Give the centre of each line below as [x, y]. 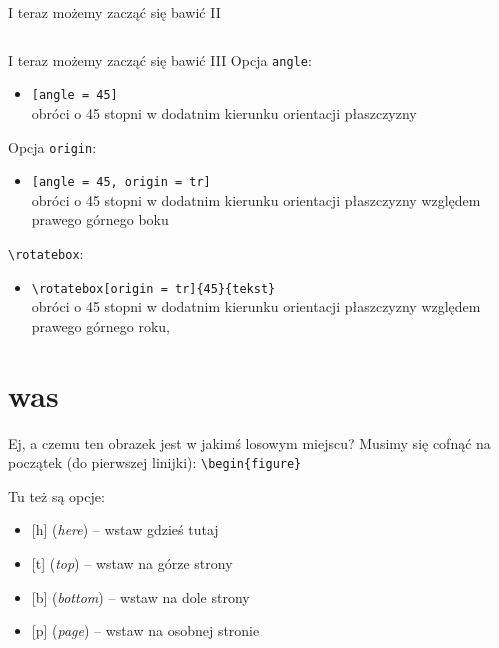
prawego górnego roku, [100, 325]
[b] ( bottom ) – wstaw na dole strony [140, 596]
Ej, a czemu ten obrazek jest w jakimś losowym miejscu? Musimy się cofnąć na [249, 442]
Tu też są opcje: [56, 495]
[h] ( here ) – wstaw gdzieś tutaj [125, 529]
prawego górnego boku [100, 219]
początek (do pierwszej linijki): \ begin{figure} [155, 462]
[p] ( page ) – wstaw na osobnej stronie [145, 630]
